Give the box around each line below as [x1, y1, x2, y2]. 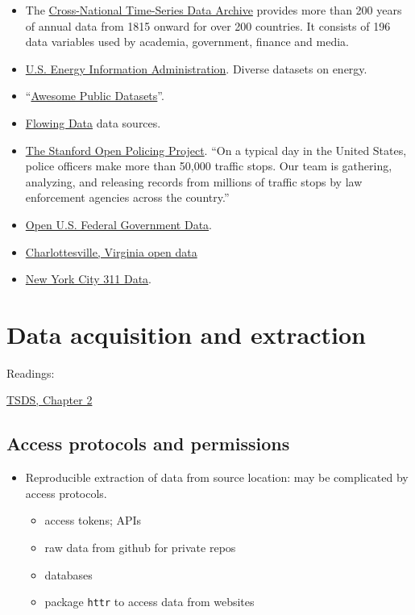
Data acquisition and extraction [6, 317, 366, 350]
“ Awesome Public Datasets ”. [25, 87, 164, 104]
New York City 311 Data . [25, 270, 151, 287]
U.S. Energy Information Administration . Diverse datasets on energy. [25, 60, 367, 77]
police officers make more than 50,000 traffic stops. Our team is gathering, [25, 157, 392, 174]
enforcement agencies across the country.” [25, 189, 230, 206]
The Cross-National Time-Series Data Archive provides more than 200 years [25, 2, 402, 18]
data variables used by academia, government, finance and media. [25, 33, 349, 50]
